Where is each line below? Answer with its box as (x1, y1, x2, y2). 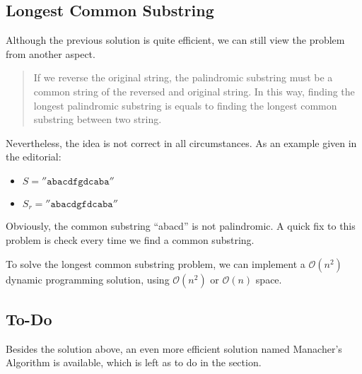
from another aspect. (6, 46, 95, 61)
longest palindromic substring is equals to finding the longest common (33, 98, 337, 112)
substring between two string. (33, 112, 162, 127)
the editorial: (6, 149, 62, 164)
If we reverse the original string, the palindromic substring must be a (33, 70, 333, 85)
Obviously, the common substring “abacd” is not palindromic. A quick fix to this (6, 218, 356, 233)
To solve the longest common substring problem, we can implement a (6, 256, 305, 271)
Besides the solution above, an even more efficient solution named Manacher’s (6, 341, 342, 356)
